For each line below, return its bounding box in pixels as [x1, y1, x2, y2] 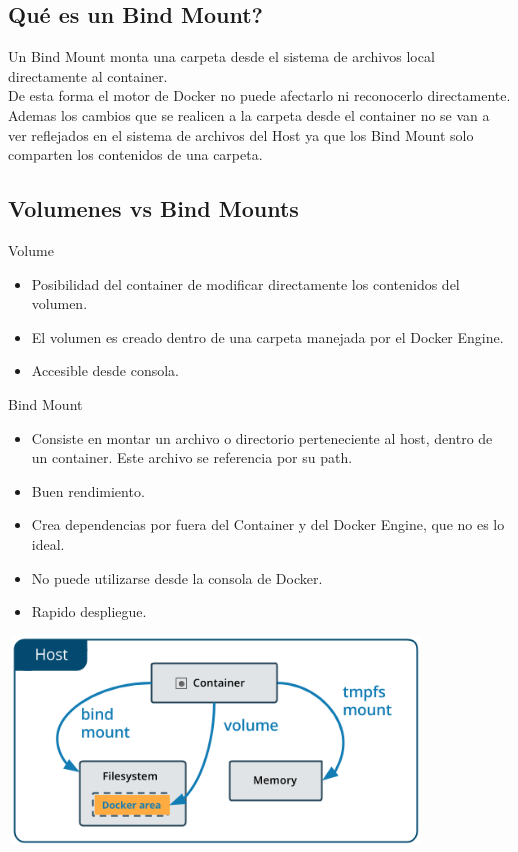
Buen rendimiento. [31, 480, 145, 501]
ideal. [31, 533, 65, 554]
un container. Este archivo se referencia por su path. [31, 447, 353, 468]
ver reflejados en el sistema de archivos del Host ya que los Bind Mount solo [8, 124, 474, 145]
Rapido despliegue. [31, 601, 147, 622]
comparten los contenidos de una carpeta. [8, 144, 263, 165]
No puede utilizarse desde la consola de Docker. [31, 567, 323, 588]
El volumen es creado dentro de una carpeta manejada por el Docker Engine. [31, 326, 504, 347]
